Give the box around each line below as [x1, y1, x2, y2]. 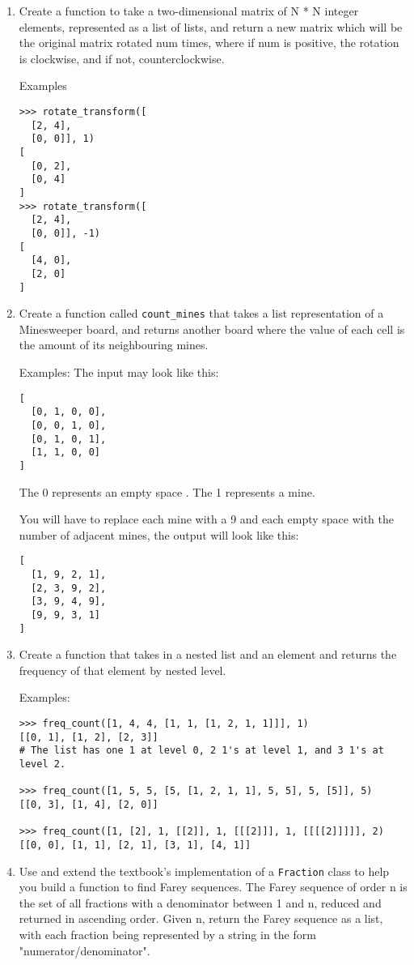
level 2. [19, 758, 66, 770]
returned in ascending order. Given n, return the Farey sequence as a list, [19, 910, 383, 927]
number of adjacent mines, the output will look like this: [19, 526, 299, 543]
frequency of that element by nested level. [19, 661, 226, 678]
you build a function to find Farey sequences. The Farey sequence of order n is [19, 878, 408, 895]
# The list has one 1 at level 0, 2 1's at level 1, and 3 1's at [19, 745, 384, 757]
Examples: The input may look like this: [19, 364, 219, 380]
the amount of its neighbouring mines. [19, 336, 209, 353]
